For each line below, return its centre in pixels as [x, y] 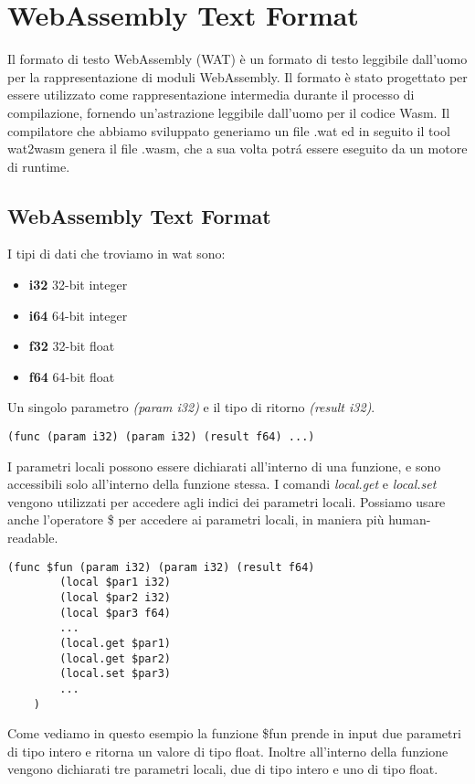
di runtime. [39, 166]
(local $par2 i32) [115, 597]
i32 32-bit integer [78, 285]
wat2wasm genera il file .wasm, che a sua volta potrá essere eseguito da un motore [237, 148]
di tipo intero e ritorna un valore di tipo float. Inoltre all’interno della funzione [228, 751]
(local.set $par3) [115, 674]
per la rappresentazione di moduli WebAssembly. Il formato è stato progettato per [237, 76]
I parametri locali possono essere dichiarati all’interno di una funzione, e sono [224, 466]
